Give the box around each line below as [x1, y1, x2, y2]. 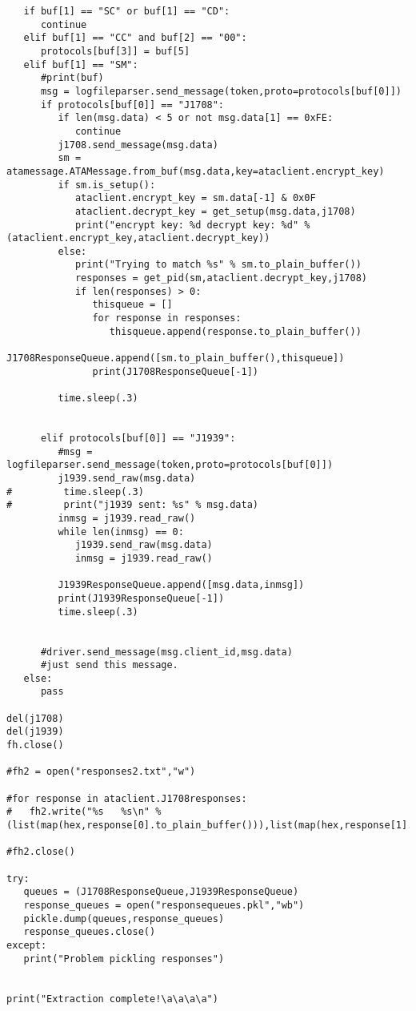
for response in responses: [92, 312, 242, 324]
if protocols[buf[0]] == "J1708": [40, 99, 225, 111]
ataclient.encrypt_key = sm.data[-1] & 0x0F [74, 192, 316, 204]
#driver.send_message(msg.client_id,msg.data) [40, 646, 293, 658]
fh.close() [6, 739, 64, 751]
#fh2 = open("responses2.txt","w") [6, 766, 196, 778]
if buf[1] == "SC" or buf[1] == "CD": [23, 6, 230, 17]
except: [6, 939, 47, 951]
